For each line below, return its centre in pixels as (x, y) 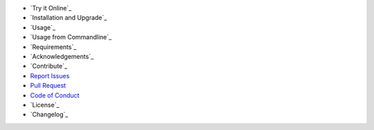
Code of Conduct (55, 95)
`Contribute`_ (49, 66)
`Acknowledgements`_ (62, 56)
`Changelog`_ (49, 115)
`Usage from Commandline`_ (71, 37)
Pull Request (48, 86)
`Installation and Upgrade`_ (69, 18)
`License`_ (45, 104)
